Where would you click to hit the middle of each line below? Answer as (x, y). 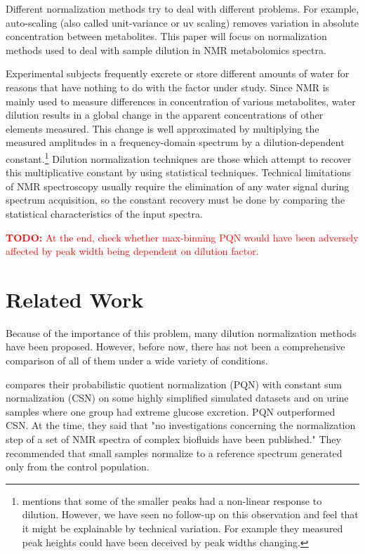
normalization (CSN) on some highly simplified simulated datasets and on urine (177, 398)
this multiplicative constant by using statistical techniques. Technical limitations (179, 172)
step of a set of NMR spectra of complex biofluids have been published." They (173, 439)
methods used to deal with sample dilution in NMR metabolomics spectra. (166, 50)
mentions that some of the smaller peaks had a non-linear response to (172, 500)
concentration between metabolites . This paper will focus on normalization (166, 36)
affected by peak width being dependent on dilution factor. (132, 251)
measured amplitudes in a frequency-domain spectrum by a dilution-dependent (175, 142)
